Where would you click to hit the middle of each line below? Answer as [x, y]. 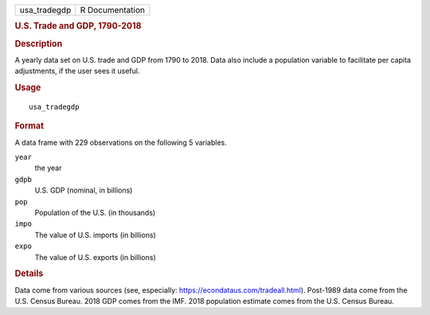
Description [39, 44]
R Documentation [112, 10]
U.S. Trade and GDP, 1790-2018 [78, 26]
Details [29, 274]
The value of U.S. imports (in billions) [96, 235]
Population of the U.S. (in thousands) [95, 212]
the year [48, 168]
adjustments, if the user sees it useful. [77, 71]
